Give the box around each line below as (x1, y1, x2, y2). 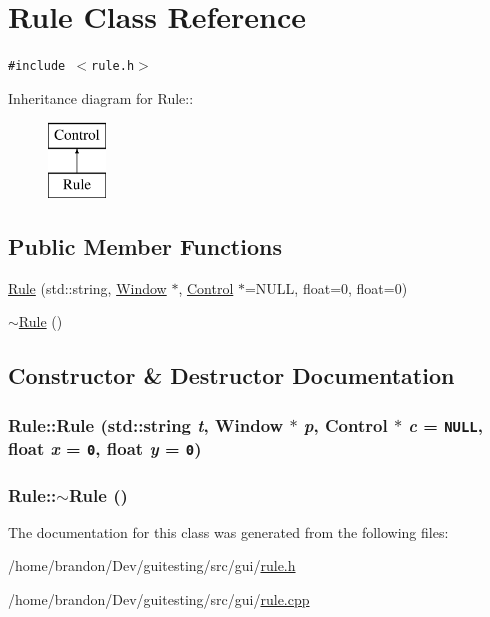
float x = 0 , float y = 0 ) (8, 436, 202, 461)
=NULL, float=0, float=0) (244, 277, 408, 298)
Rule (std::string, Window (8, 277, 167, 298)
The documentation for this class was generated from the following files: (8, 521, 449, 542)
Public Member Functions (8, 230, 282, 261)
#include (8, 59, 66, 74)
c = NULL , (408, 412, 483, 437)
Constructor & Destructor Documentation (8, 360, 455, 391)
